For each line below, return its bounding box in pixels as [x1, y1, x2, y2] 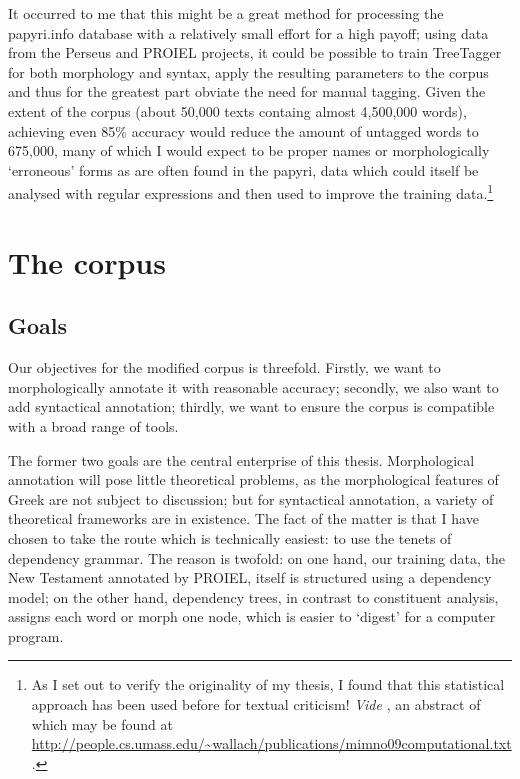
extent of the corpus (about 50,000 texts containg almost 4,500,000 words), [8, 100, 467, 121]
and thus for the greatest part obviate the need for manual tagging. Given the [8, 81, 486, 102]
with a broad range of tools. [8, 415, 179, 436]
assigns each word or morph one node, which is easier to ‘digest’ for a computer [8, 606, 496, 627]
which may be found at [31, 713, 173, 734]
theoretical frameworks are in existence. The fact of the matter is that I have [8, 508, 479, 529]
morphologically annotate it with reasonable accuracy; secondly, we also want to [8, 376, 499, 397]
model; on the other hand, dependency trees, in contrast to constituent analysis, [8, 586, 499, 607]
